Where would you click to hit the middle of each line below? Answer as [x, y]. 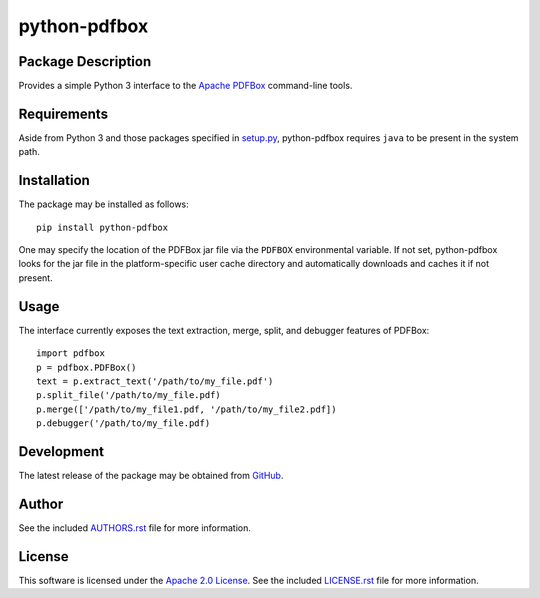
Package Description [85, 61]
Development [61, 451]
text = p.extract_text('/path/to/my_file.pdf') [155, 381]
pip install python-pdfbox [102, 227]
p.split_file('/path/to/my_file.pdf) [129, 395]
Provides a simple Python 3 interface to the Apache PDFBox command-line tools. [185, 86]
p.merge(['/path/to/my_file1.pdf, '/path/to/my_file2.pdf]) [186, 409]
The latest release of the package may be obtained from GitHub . [151, 475]
